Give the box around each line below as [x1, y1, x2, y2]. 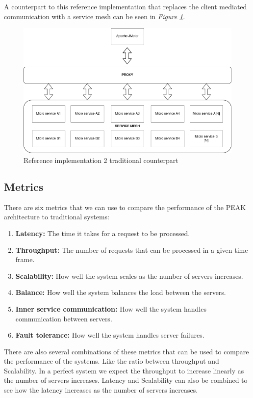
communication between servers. [15, 313, 112, 323]
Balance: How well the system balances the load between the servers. [15, 287, 226, 297]
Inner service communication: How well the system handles [15, 303, 206, 314]
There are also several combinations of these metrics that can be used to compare [4, 346, 249, 356]
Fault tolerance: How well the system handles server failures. [15, 330, 204, 340]
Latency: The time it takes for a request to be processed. [15, 228, 190, 238]
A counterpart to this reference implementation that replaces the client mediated [4, 1, 247, 11]
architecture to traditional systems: [4, 212, 110, 222]
